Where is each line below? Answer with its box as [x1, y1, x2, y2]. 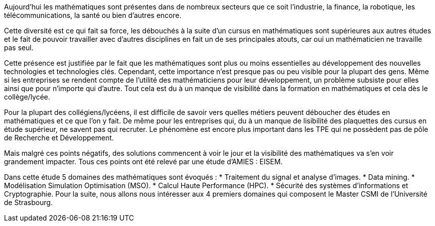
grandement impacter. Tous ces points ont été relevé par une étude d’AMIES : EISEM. [4, 157, 283, 166]
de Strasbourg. [4, 198, 53, 207]
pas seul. [4, 43, 34, 52]
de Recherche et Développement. [4, 133, 114, 142]
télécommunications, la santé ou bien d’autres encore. [4, 11, 181, 19]
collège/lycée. [4, 93, 50, 101]
